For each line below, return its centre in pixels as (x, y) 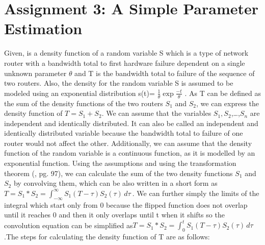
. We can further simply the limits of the (196, 193)
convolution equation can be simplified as (69, 225)
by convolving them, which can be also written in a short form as (115, 183)
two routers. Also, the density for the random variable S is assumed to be (119, 83)
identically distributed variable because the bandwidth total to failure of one (124, 133)
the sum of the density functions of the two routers (84, 103)
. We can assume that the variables (156, 113)
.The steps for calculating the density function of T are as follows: (107, 237)
